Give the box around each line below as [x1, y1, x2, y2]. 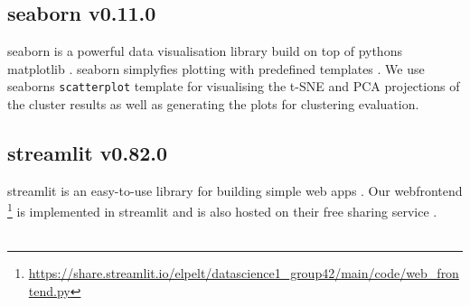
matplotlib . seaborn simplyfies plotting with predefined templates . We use [7, 59, 425, 78]
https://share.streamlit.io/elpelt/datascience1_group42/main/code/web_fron [28, 264, 459, 283]
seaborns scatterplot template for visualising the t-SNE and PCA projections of [7, 77, 460, 96]
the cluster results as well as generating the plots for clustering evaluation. [7, 95, 419, 114]
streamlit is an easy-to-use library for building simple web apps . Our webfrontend [7, 181, 463, 199]
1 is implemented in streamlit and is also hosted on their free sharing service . [7, 199, 437, 221]
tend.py [28, 281, 70, 300]
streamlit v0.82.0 [7, 139, 168, 167]
